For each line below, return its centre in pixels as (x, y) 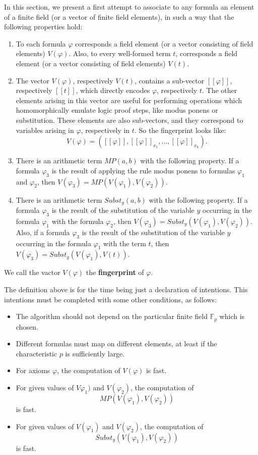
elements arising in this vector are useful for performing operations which (129, 100)
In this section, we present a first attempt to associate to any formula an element (129, 7)
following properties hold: (43, 27)
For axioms (33, 370)
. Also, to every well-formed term (120, 53)
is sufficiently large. (95, 353)
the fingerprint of (115, 272)
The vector (33, 80)
